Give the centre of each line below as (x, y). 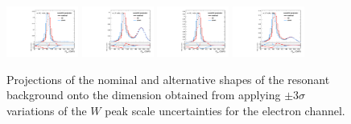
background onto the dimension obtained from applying (144, 95)
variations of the (47, 110)
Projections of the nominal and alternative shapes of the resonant (168, 79)
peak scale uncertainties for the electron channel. (225, 110)
